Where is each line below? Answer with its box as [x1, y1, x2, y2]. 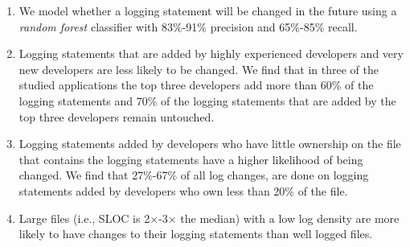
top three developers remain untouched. [18, 108, 215, 125]
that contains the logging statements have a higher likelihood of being [18, 150, 363, 167]
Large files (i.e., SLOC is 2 [18, 209, 150, 226]
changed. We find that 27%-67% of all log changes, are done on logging [18, 167, 369, 183]
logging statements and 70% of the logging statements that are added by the [18, 92, 396, 109]
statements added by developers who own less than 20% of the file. [18, 182, 348, 199]
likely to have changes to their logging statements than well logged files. [18, 225, 373, 242]
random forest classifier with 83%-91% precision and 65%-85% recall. [18, 18, 358, 35]
